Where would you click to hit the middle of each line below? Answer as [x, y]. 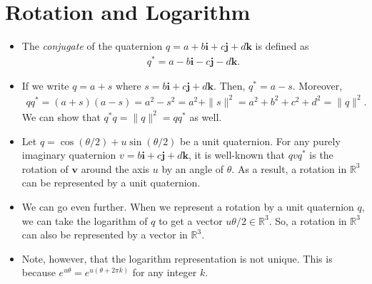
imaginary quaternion [69, 155]
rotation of [45, 168]
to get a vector [191, 220]
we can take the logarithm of [85, 220]
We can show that [61, 116]
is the [321, 155]
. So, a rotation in [308, 220]
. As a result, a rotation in [289, 168]
